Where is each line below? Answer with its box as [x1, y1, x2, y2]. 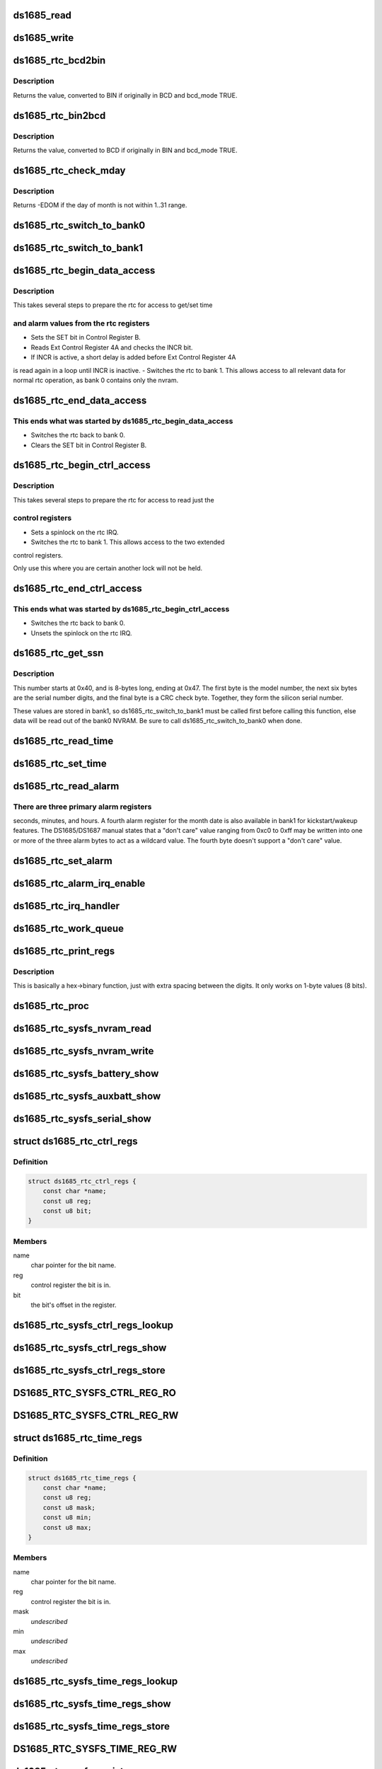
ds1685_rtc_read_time [13, 734, 114, 747]
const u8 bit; [42, 1206, 92, 1215]
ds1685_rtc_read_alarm [13, 780, 120, 792]
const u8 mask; [42, 1504, 95, 1511]
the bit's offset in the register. [30, 1301, 117, 1309]
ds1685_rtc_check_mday [13, 164, 126, 176]
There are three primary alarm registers [13, 802, 152, 812]
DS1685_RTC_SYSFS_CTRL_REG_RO [13, 1387, 176, 1399]
